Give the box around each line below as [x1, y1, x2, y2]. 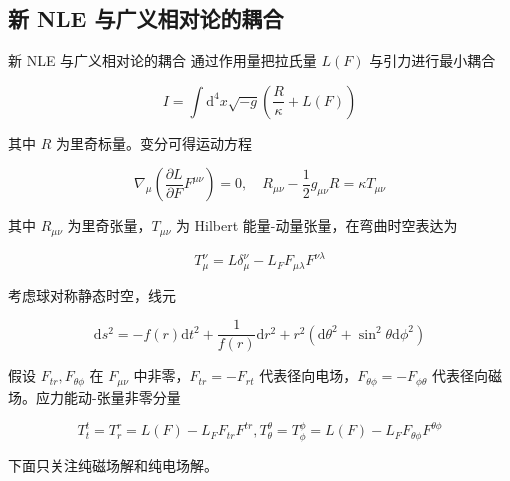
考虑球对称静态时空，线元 [8, 284, 176, 305]
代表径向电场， [259, 365, 358, 386]
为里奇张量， [67, 215, 152, 236]
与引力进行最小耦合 [369, 50, 496, 71]
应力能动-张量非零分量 [35, 386, 181, 407]
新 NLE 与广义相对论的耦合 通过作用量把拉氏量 [8, 50, 317, 71]
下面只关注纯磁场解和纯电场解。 [8, 454, 218, 475]
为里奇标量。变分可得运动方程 [55, 132, 252, 153]
